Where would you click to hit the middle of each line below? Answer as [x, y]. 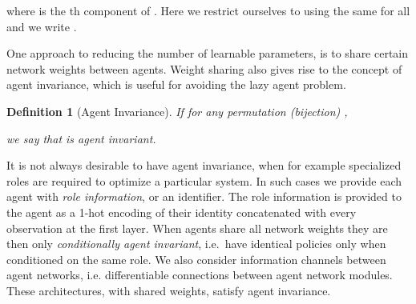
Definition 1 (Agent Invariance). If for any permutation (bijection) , [177, 111]
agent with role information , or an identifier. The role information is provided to [204, 196]
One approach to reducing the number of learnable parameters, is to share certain [208, 53]
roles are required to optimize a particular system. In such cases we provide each [204, 180]
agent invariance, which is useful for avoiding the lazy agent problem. [176, 84]
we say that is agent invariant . [81, 138]
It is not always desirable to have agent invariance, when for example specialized [204, 165]
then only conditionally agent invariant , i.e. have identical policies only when [196, 244]
